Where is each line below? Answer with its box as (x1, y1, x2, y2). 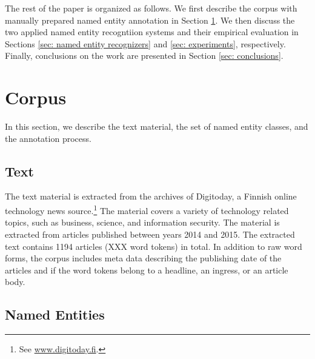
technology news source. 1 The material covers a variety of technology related (5, 203, 289, 216)
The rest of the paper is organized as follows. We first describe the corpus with (5, 2, 297, 14)
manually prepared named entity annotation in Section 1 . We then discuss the (5, 13, 295, 26)
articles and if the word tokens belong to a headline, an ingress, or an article (5, 263, 288, 276)
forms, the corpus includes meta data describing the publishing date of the (5, 252, 282, 264)
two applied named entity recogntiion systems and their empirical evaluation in (5, 25, 299, 38)
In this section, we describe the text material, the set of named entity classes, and (5, 120, 308, 133)
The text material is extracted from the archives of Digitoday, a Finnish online (5, 190, 297, 203)
